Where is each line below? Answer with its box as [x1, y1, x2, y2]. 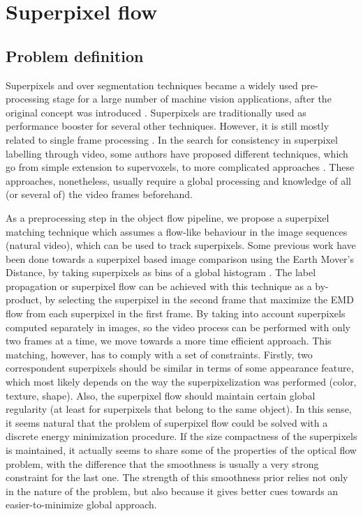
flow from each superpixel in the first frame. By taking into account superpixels [6, 306, 346, 321]
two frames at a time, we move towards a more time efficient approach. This [6, 333, 332, 348]
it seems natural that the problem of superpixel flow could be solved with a [6, 415, 328, 430]
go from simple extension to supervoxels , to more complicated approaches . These [6, 160, 355, 174]
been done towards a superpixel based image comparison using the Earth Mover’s [6, 251, 355, 266]
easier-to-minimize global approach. [6, 497, 157, 512]
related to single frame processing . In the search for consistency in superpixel [6, 132, 338, 146]
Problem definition [6, 45, 144, 66]
